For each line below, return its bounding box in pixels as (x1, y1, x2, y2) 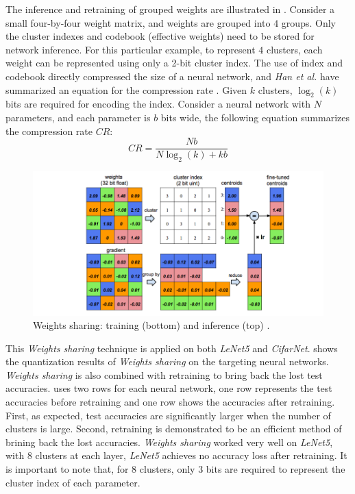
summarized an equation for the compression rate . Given (5, 82, 247, 97)
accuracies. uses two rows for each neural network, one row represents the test (5, 381, 332, 395)
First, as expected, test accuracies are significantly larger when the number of (5, 408, 331, 422)
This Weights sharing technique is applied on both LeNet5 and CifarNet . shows (5, 341, 338, 355)
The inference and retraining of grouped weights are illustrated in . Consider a (5, 2, 335, 16)
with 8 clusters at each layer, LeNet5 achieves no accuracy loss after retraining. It (5, 448, 347, 462)
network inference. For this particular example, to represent (5, 42, 256, 56)
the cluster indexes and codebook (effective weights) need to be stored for (5, 29, 315, 43)
